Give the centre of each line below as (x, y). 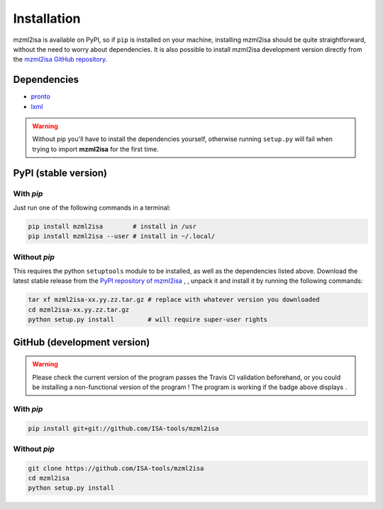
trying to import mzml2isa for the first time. (95, 149)
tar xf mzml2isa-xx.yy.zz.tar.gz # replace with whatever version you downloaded (174, 300)
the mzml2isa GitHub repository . (60, 60)
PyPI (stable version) (60, 173)
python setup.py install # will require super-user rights (148, 320)
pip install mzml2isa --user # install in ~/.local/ (122, 236)
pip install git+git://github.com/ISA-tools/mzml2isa (123, 428)
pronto (41, 96)
